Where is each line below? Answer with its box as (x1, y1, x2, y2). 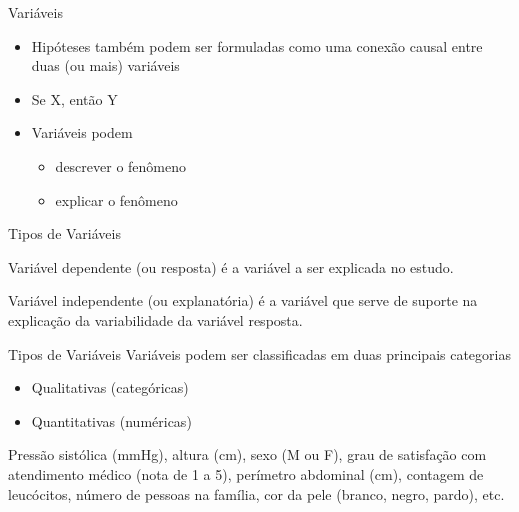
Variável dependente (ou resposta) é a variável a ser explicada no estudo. (8, 256, 454, 277)
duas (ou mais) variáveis (31, 55, 180, 76)
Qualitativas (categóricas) (31, 377, 189, 398)
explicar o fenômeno (55, 189, 178, 210)
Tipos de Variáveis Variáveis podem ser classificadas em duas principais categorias (8, 343, 511, 364)
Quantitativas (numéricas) (31, 410, 192, 431)
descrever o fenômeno (55, 155, 187, 176)
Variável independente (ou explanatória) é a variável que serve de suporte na (8, 290, 478, 311)
